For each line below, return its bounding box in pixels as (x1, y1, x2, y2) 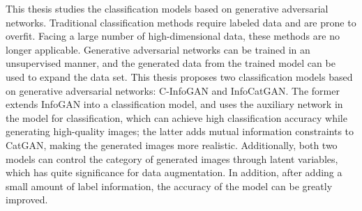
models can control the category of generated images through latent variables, (6, 151, 338, 166)
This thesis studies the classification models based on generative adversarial (6, 1, 329, 15)
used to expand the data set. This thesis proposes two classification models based (6, 69, 353, 84)
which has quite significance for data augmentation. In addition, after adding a (6, 165, 342, 180)
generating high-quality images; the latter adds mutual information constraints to (6, 124, 354, 139)
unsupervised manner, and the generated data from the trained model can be (6, 56, 335, 70)
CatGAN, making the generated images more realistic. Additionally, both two (6, 137, 338, 152)
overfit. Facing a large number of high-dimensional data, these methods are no (6, 29, 340, 43)
